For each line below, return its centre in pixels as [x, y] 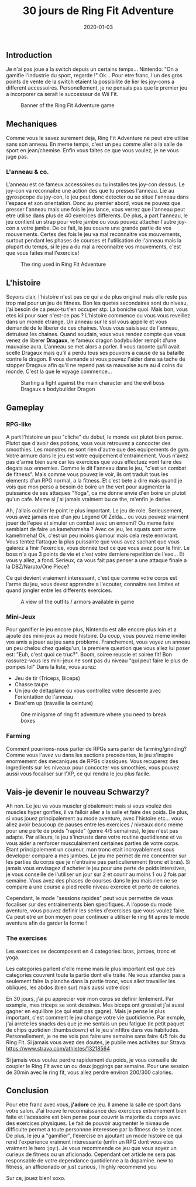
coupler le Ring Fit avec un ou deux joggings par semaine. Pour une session [97, 1066]
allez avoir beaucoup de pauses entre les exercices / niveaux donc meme [94, 825]
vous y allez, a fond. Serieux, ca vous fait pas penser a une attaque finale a [97, 560]
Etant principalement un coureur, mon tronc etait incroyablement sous [90, 850]
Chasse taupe [31, 685]
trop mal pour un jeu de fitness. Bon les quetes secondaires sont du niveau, [97, 303]
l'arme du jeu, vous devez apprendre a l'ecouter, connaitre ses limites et [93, 584]
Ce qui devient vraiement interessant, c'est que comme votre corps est [92, 577]
